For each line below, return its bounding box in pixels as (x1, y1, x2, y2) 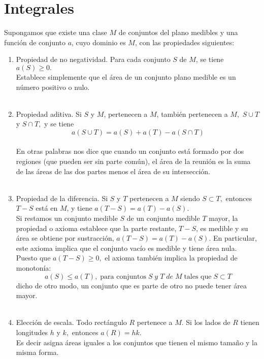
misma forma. (16, 347, 59, 357)
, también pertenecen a (156, 108, 228, 119)
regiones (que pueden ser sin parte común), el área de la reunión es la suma (16, 156, 251, 167)
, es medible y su (196, 222, 248, 233)
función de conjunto (4, 37, 65, 47)
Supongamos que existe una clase (4, 27, 107, 38)
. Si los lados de (181, 317, 230, 328)
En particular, (213, 233, 257, 243)
